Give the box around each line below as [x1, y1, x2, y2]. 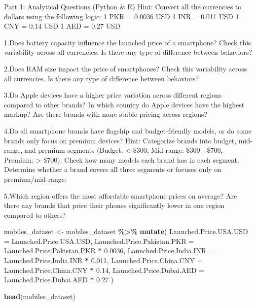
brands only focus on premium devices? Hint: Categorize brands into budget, [4, 135, 237, 145]
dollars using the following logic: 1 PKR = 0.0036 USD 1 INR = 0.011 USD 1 [4, 11, 239, 21]
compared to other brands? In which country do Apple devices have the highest [4, 99, 245, 109]
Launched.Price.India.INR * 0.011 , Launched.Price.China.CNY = [4, 255, 203, 266]
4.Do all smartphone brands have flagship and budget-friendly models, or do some [4, 125, 252, 136]
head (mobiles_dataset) [4, 291, 75, 301]
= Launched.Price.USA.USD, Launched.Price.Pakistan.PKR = [4, 236, 194, 246]
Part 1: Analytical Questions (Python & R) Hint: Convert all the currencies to [4, 1, 242, 11]
